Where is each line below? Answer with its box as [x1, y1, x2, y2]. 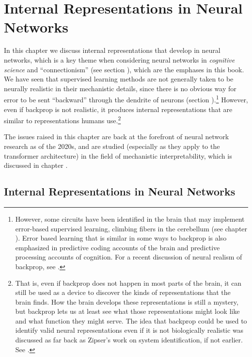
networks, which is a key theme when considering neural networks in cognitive [4, 54, 235, 65]
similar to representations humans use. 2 [4, 114, 121, 125]
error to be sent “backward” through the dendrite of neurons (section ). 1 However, [4, 93, 248, 104]
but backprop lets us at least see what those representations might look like [15, 306, 240, 316]
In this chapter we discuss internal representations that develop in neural [4, 45, 220, 55]
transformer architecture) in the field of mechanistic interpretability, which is [4, 150, 232, 161]
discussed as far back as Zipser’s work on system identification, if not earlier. [15, 335, 243, 345]
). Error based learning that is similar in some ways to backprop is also [15, 233, 227, 243]
